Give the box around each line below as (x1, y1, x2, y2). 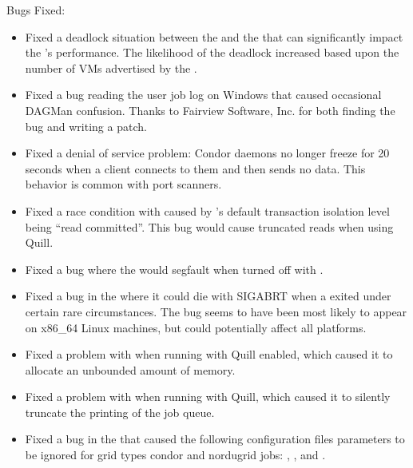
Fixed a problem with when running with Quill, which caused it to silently (25, 388, 391, 405)
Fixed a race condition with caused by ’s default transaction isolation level (25, 202, 390, 219)
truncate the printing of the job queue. (25, 403, 215, 420)
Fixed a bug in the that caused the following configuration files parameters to (25, 430, 405, 447)
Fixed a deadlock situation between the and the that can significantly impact (25, 28, 403, 45)
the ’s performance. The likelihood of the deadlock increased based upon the (25, 44, 399, 61)
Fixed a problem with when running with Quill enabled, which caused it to (25, 346, 393, 363)
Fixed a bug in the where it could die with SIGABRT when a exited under (25, 288, 391, 304)
